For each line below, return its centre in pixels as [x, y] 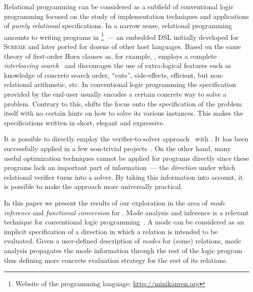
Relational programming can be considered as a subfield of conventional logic [119, 6]
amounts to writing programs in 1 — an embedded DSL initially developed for [121, 36]
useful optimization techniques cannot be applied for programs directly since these [126, 158]
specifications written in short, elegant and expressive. [84, 122]
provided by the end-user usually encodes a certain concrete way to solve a [115, 94]
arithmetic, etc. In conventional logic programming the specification [135, 84]
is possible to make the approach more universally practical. [93, 186]
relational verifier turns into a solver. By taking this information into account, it [124, 177]
